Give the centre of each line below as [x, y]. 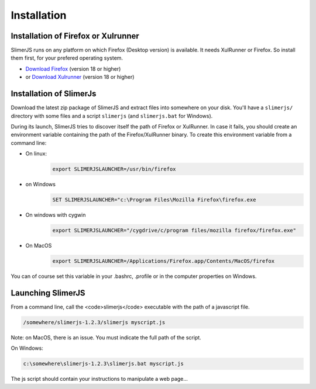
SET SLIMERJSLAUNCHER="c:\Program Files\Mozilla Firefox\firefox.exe [154, 200]
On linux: [36, 154]
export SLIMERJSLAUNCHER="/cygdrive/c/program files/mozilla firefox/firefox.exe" [174, 230]
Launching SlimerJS [48, 293]
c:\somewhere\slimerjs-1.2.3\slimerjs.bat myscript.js [103, 364]
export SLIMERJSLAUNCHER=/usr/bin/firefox [114, 169]
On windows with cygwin [56, 215]
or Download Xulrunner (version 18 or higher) [80, 77]
